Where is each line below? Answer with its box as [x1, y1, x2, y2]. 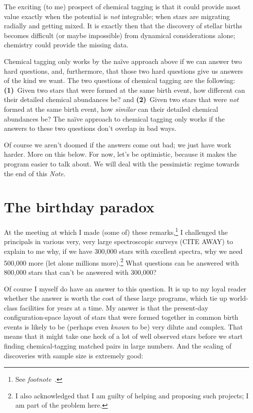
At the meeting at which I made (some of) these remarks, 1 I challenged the [4, 226, 228, 237]
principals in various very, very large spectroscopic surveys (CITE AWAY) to [4, 236, 233, 247]
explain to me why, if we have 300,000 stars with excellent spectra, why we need [4, 246, 243, 256]
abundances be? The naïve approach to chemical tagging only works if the [4, 113, 225, 124]
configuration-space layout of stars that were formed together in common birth [4, 312, 238, 322]
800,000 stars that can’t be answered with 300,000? [4, 267, 157, 277]
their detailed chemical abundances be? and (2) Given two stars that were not [4, 94, 239, 104]
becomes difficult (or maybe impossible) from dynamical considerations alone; [4, 30, 235, 40]
